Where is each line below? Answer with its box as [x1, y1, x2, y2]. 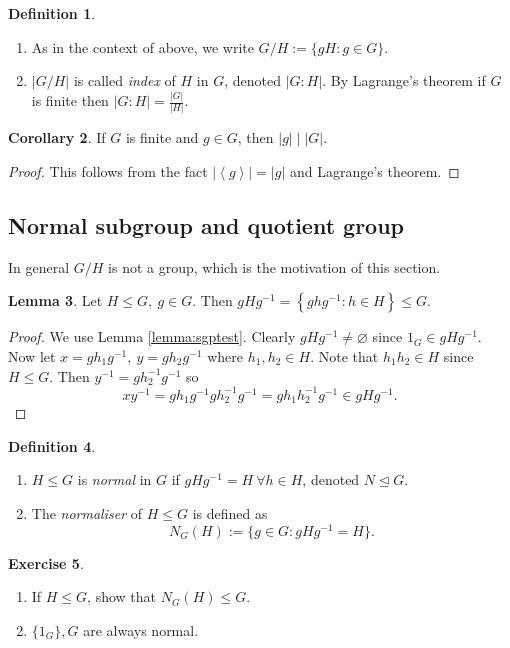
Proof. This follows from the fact [8, 161, 208, 181]
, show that [87, 586, 157, 607]
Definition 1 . [8, 3, 96, 23]
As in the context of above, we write [31, 36, 254, 57]
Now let [8, 345, 56, 366]
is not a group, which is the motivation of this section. [108, 256, 441, 277]
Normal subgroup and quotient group [8, 209, 405, 240]
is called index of [73, 70, 176, 91]
